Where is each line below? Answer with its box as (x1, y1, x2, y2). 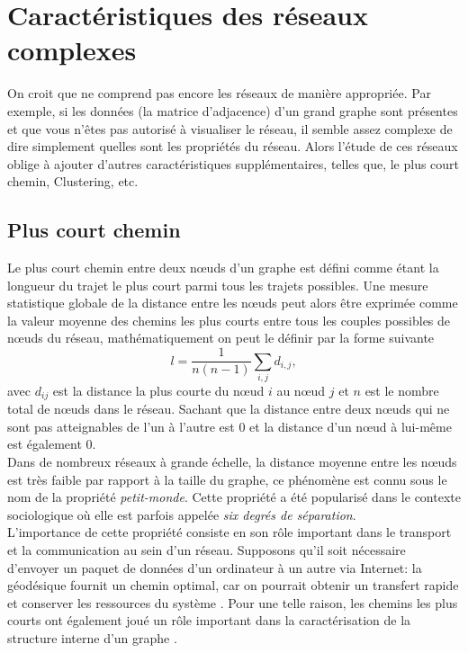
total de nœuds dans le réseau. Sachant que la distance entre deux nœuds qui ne (7, 399, 450, 418)
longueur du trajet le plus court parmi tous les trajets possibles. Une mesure (7, 275, 428, 294)
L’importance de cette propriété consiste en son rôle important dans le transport (7, 523, 452, 541)
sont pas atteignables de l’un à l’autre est (7, 416, 235, 435)
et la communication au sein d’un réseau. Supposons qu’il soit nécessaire (7, 541, 406, 559)
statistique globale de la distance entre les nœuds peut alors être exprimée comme (7, 293, 458, 312)
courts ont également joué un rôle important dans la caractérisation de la (7, 611, 411, 630)
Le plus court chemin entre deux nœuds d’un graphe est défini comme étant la (7, 258, 439, 277)
